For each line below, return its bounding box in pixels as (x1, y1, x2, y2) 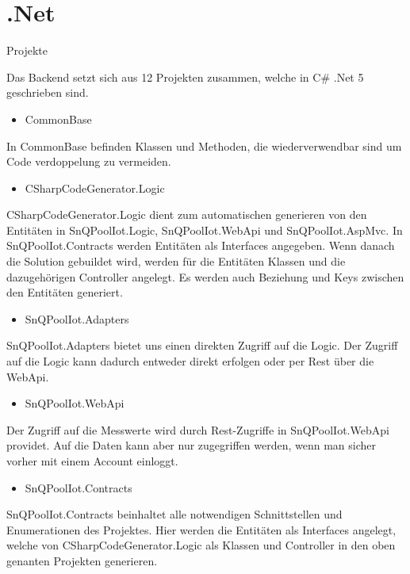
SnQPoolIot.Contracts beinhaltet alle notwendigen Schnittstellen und (6, 506, 343, 522)
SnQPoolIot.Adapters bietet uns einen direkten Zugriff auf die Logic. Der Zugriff (6, 337, 398, 354)
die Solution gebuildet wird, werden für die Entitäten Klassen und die (6, 253, 346, 270)
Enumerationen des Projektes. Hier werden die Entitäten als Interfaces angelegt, (6, 521, 397, 538)
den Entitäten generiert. (6, 284, 123, 300)
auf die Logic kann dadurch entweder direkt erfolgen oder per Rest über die (6, 353, 374, 369)
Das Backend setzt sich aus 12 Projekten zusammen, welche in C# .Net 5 (6, 68, 364, 85)
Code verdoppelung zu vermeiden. (6, 153, 171, 170)
